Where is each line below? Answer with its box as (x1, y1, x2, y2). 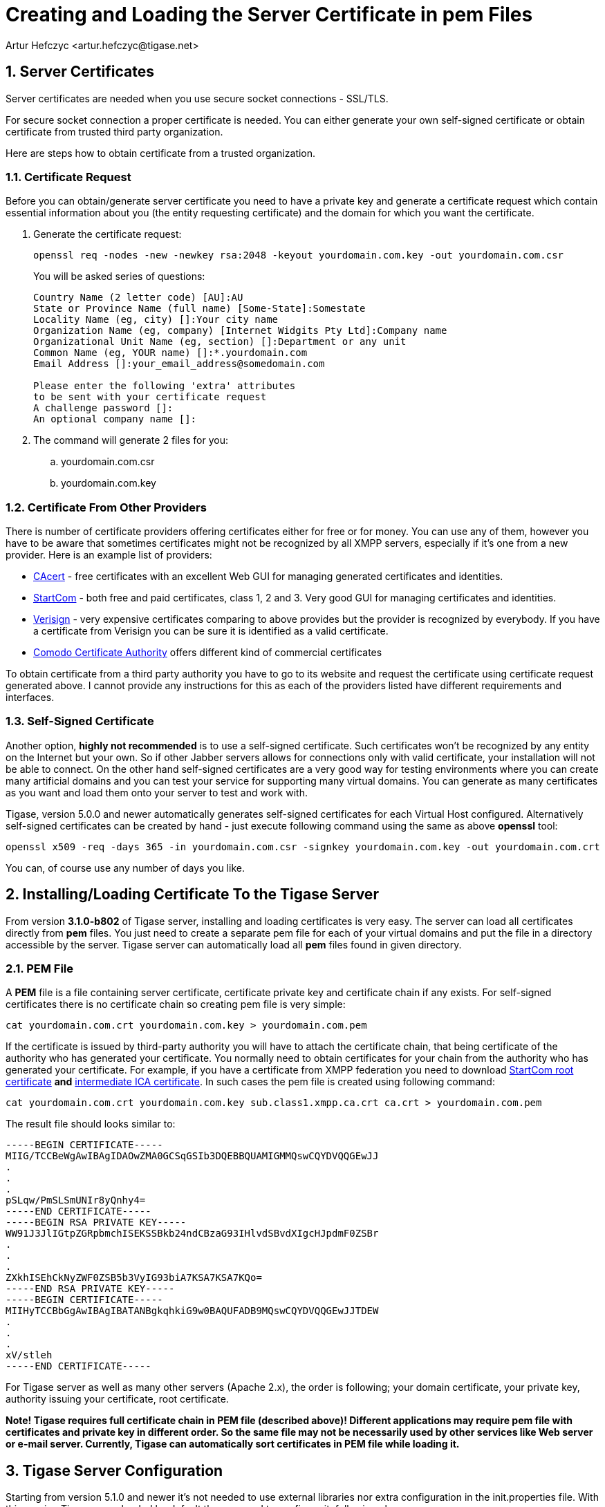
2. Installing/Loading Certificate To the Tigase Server (6, 886, 379, 904)
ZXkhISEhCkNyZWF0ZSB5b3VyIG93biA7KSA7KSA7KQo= (6, 1272, 262, 1284)
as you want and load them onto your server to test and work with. (6, 786, 308, 798)
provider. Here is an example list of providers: (6, 549, 212, 561)
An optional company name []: (33, 413, 197, 425)
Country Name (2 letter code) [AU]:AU (33, 292, 243, 303)
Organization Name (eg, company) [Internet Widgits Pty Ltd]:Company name (33, 325, 447, 337)
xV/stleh (6, 1349, 53, 1361)
